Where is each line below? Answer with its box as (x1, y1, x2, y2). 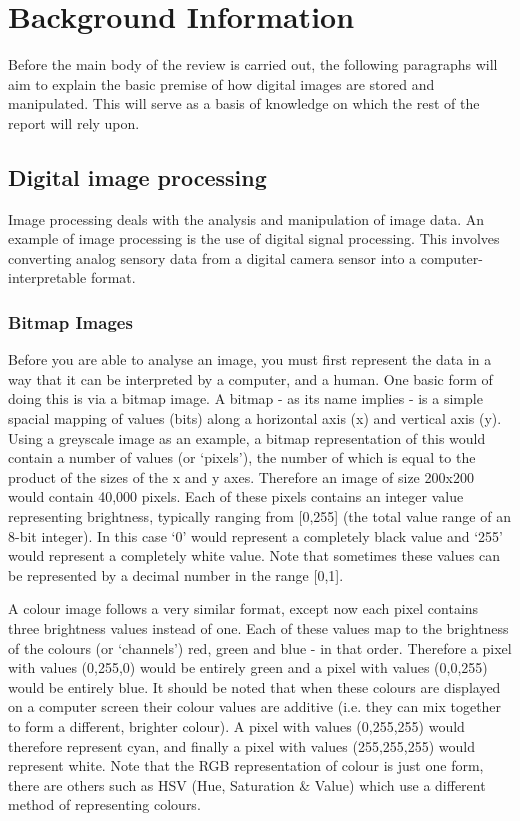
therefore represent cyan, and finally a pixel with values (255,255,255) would (8, 735, 475, 756)
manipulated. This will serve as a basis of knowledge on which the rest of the (8, 93, 480, 114)
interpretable (8, 267, 87, 288)
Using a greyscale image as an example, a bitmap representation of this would (8, 427, 486, 448)
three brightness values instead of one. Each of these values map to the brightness (8, 618, 509, 639)
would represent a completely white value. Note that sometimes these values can (8, 545, 500, 566)
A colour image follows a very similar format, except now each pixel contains (8, 598, 479, 619)
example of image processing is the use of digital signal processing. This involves (8, 228, 500, 249)
